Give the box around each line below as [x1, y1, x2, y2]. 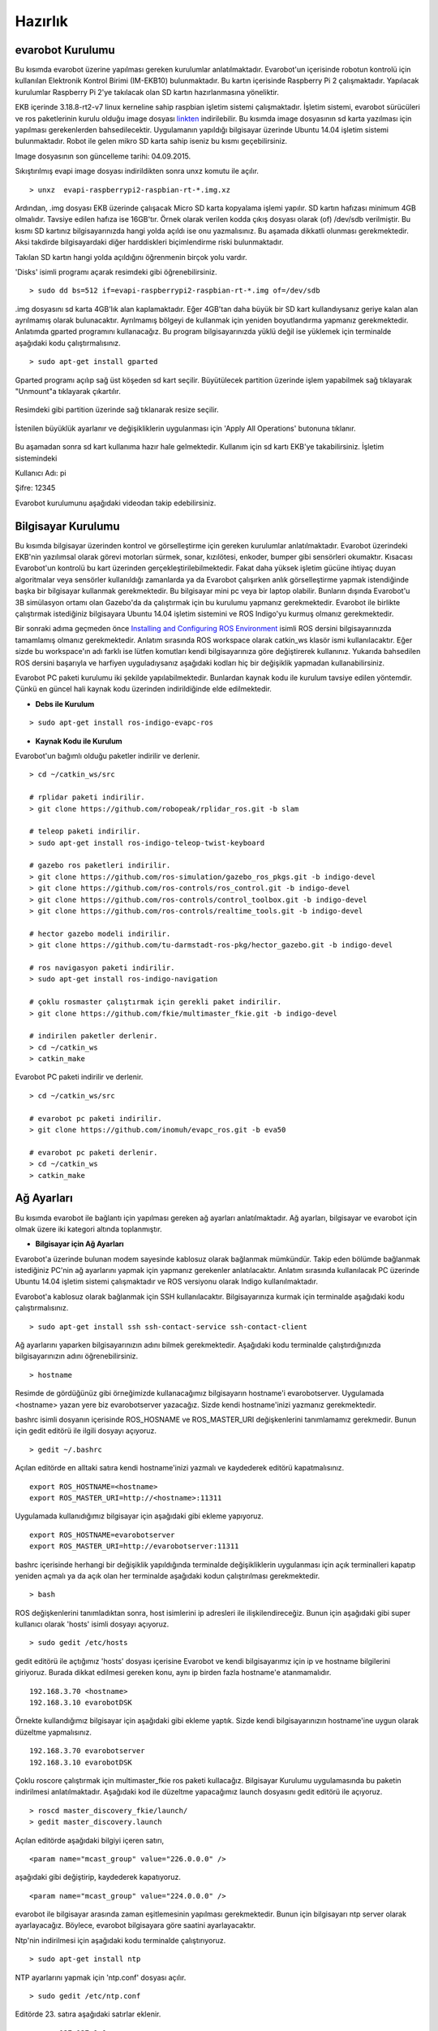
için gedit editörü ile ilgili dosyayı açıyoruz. [15, 1426, 157, 1436]
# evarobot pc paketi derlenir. [29, 1148, 158, 1157]
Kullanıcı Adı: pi [15, 468, 67, 478]
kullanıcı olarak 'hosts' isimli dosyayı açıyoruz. [15, 1619, 170, 1629]
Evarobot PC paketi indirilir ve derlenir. [15, 1072, 144, 1082]
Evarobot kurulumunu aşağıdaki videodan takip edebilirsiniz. [15, 498, 217, 508]
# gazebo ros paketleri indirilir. [29, 861, 171, 870]
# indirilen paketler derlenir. [29, 1032, 158, 1041]
